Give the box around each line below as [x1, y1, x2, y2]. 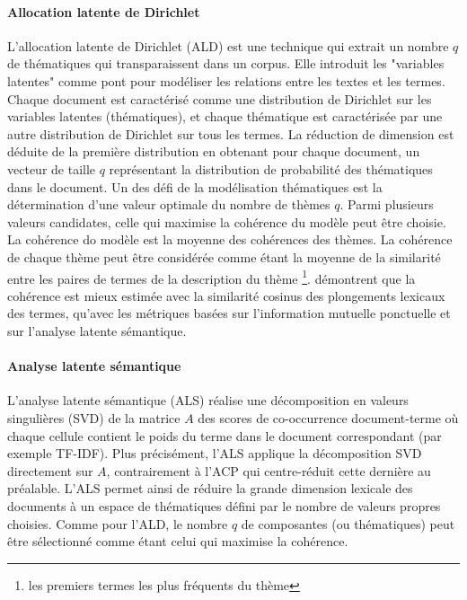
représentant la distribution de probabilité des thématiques [109, 159, 433, 178]
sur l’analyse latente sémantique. [7, 321, 187, 340]
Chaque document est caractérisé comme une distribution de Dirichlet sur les [7, 89, 432, 108]
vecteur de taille [7, 159, 96, 178]
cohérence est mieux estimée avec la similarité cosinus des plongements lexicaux [7, 286, 445, 304]
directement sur [7, 461, 93, 480]
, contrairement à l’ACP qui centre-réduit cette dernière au [106, 461, 431, 480]
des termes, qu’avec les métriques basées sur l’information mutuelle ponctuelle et [7, 304, 451, 322]
